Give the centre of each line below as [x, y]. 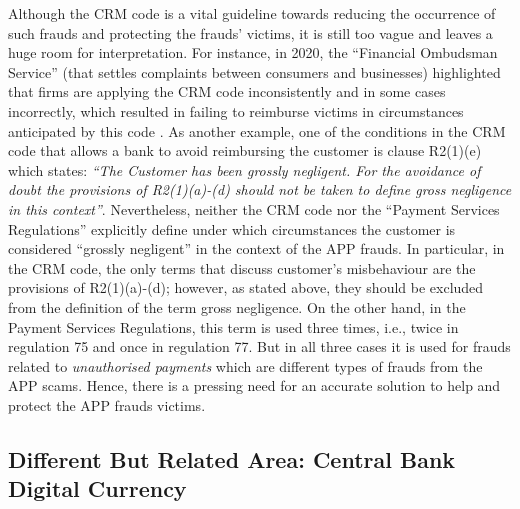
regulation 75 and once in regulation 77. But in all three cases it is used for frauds [259, 346]
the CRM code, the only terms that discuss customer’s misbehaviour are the [242, 267]
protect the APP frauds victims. [107, 404]
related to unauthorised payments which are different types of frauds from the [245, 365]
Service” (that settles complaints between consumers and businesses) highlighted [254, 71]
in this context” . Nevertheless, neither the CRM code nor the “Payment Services [254, 208]
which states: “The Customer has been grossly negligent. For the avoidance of [244, 169]
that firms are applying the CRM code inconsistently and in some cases [227, 91]
